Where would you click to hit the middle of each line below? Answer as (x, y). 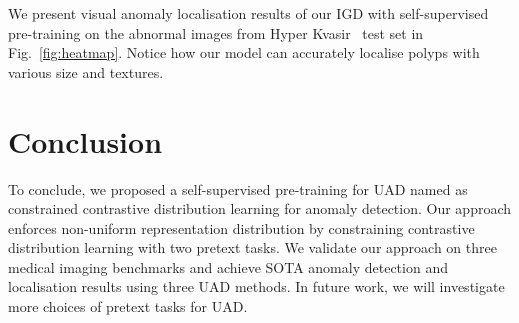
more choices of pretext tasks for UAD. (128, 306)
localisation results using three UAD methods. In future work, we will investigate (256, 286)
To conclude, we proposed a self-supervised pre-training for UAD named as (238, 188)
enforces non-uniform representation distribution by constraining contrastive (241, 227)
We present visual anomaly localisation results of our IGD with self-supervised (248, 13)
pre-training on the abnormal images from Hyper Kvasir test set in (216, 32)
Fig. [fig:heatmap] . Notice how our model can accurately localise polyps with (244, 52)
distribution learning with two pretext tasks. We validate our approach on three (252, 247)
